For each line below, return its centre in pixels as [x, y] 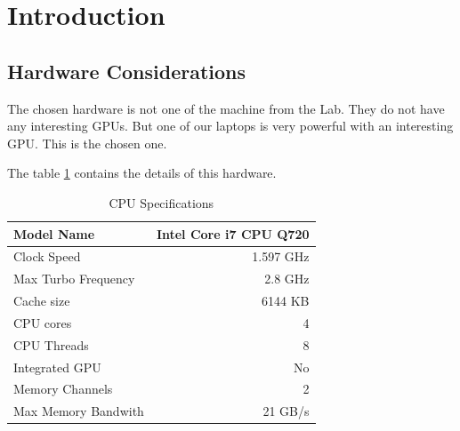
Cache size [42, 301]
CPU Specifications [161, 202]
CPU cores [43, 322]
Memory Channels [63, 389]
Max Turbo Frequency [74, 279]
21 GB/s [286, 411]
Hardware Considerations [127, 71]
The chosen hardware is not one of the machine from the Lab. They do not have [226, 108]
